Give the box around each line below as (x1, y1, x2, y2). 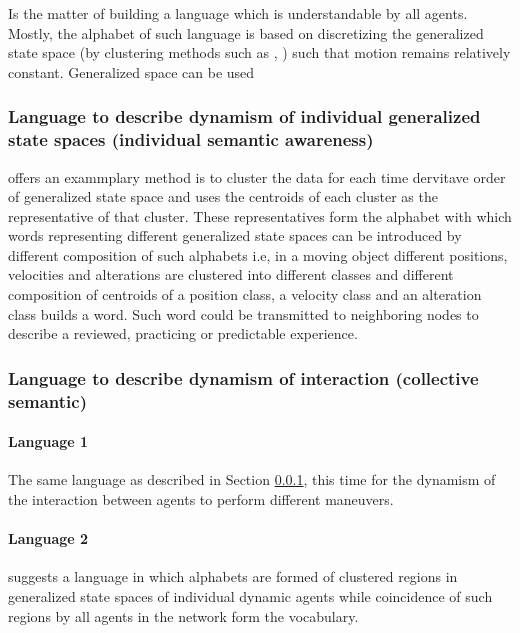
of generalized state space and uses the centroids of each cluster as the (8, 186, 438, 207)
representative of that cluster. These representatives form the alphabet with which (8, 205, 512, 226)
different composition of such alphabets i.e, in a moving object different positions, (8, 244, 508, 265)
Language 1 (8, 431, 89, 452)
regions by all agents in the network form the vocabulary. (8, 605, 359, 626)
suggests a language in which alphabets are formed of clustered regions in (8, 566, 458, 587)
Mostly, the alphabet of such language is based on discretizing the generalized (8, 22, 484, 43)
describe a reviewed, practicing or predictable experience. (8, 323, 358, 344)
